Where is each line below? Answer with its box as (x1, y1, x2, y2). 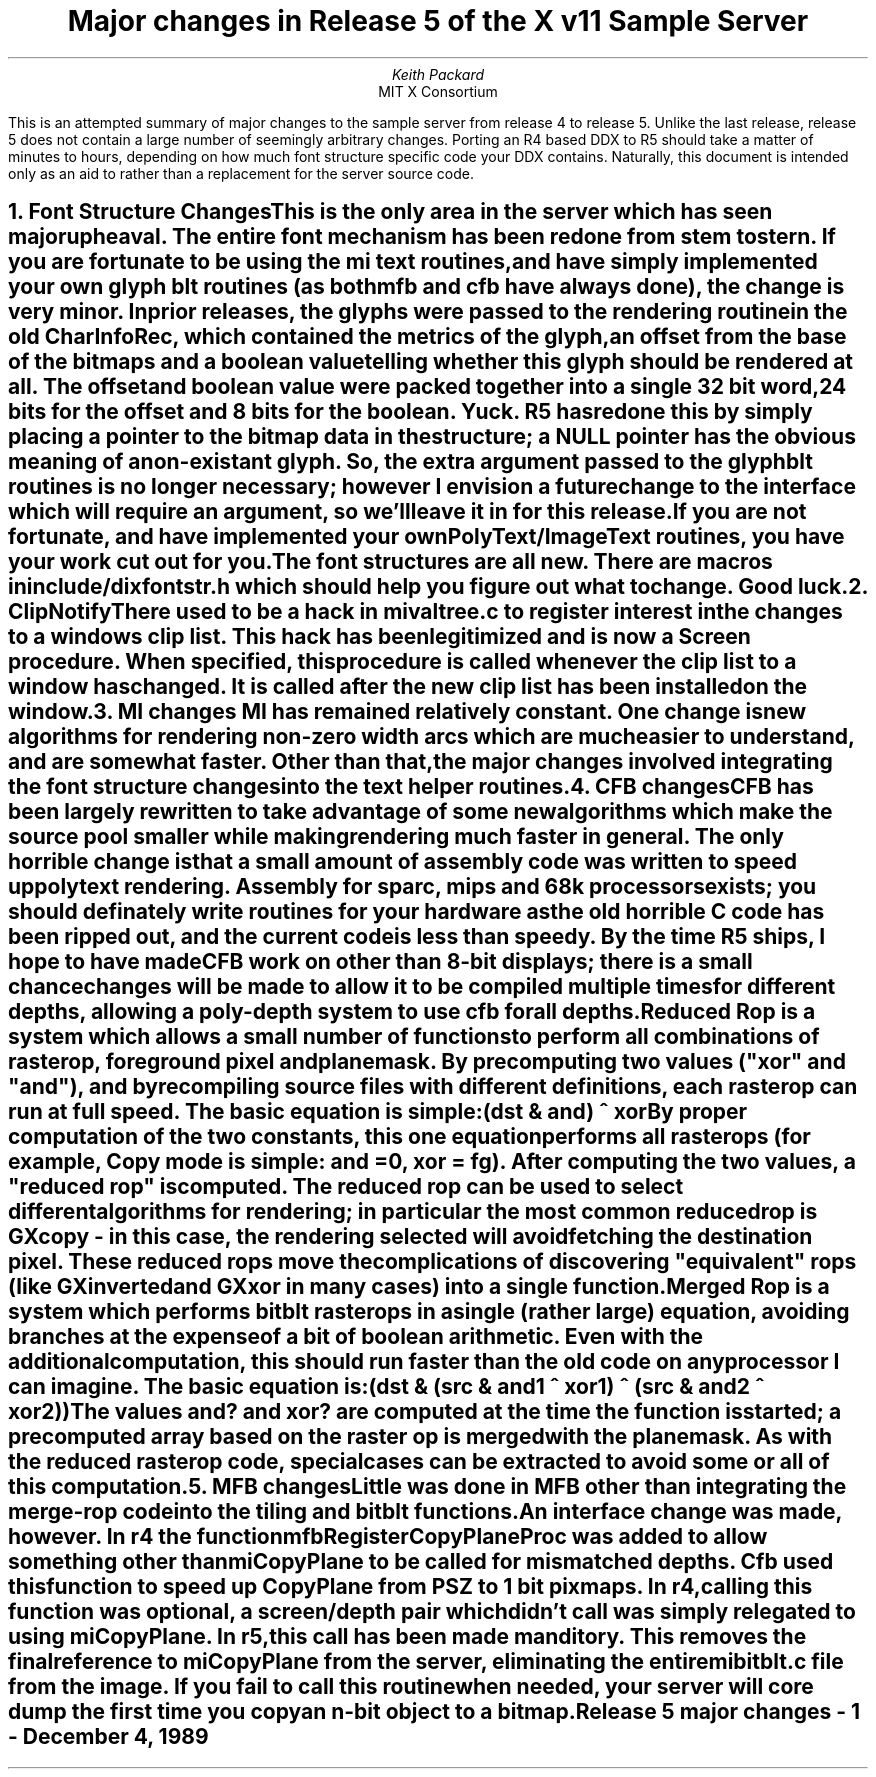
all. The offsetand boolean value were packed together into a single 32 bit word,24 (8, 374, 847, 400)
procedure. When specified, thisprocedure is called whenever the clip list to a (8, 649, 797, 675)
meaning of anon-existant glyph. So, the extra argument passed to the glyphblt (8, 449, 813, 475)
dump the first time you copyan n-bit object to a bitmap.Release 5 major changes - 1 (8, 1699, 861, 1725)
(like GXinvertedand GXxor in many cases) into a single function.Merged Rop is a (8, 1274, 830, 1300)
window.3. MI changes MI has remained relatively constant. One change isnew (8, 699, 807, 725)
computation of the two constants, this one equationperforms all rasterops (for (8, 1124, 811, 1150)
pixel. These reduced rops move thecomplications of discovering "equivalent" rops (8, 1249, 857, 1275)
